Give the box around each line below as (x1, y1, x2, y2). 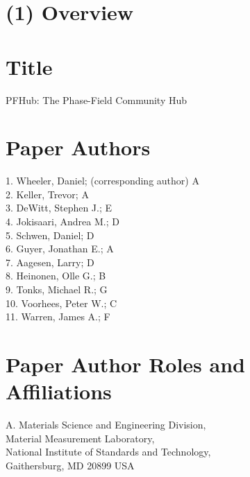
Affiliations (6, 377, 112, 406)
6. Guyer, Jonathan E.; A (6, 241, 114, 256)
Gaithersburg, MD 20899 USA (6, 458, 135, 472)
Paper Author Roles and (6, 349, 245, 378)
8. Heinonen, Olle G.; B (6, 268, 106, 283)
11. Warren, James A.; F (6, 309, 110, 324)
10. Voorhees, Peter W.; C (6, 295, 117, 310)
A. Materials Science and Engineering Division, (6, 417, 206, 432)
